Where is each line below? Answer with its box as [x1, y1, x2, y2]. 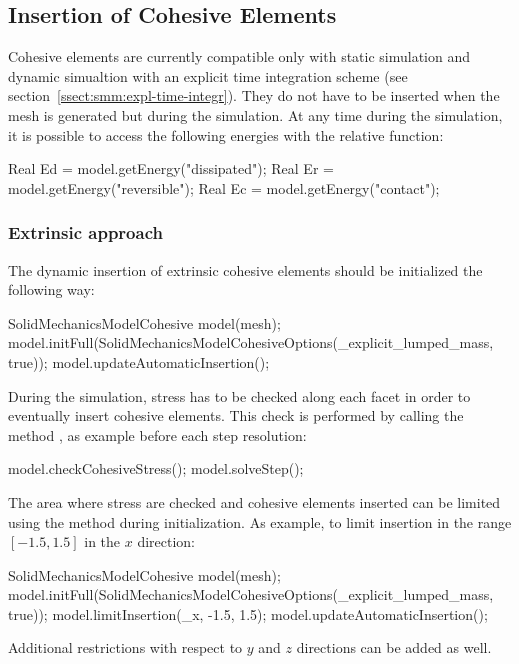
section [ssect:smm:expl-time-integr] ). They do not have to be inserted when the [8, 85, 500, 106]
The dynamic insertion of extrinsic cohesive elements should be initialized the [8, 259, 483, 280]
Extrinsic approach [8, 220, 163, 245]
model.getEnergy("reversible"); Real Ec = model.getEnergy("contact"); [8, 177, 440, 198]
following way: [8, 279, 95, 300]
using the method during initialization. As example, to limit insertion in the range [8, 511, 512, 532]
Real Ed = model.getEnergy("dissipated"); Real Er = [8, 158, 334, 179]
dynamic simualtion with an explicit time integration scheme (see [8, 65, 408, 86]
